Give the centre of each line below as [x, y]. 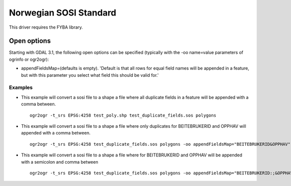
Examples [21, 87]
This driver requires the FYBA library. [46, 27]
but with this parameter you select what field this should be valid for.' [90, 75]
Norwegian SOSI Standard [63, 13]
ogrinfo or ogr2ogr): [29, 59]
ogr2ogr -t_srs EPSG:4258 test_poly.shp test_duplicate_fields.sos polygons [123, 115]
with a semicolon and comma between [60, 162]
